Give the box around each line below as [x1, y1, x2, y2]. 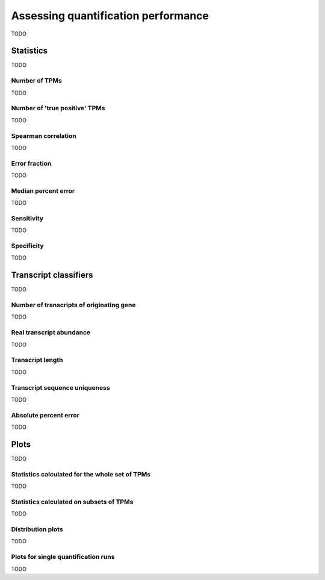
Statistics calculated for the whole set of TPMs [11, 470, 151, 478]
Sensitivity [11, 214, 44, 222]
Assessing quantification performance [11, 9, 209, 22]
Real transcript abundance [11, 328, 91, 337]
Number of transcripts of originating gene [11, 301, 136, 310]
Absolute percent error [11, 411, 80, 419]
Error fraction [11, 159, 52, 167]
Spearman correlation [11, 131, 76, 140]
